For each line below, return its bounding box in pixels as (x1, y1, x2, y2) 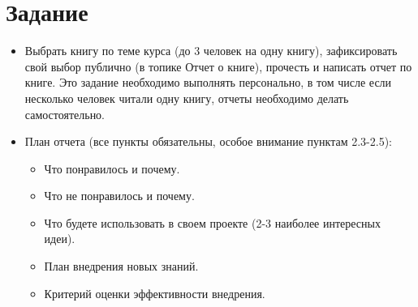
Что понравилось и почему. (44, 160, 180, 177)
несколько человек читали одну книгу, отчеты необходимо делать (24, 89, 349, 106)
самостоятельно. (24, 105, 106, 122)
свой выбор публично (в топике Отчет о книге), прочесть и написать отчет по (24, 58, 412, 75)
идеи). (44, 230, 75, 247)
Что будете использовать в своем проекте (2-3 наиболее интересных (44, 214, 381, 231)
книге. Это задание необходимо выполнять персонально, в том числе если (24, 74, 392, 91)
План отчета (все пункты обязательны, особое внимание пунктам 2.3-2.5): (24, 133, 392, 150)
